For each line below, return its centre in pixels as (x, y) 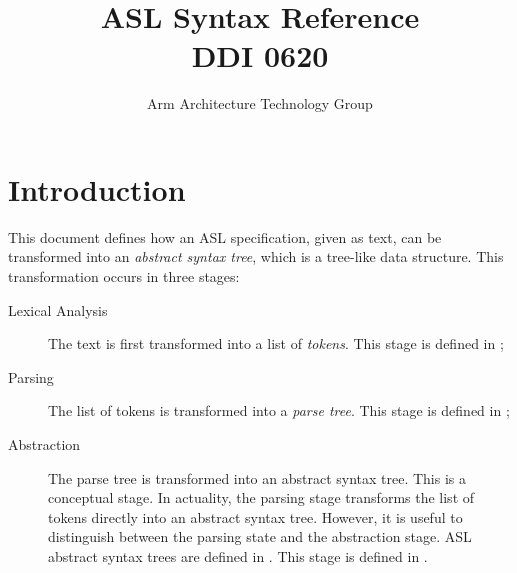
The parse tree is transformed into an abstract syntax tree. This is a (257, 477)
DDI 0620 (260, 55)
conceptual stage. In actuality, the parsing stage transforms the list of (261, 497)
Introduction (97, 188)
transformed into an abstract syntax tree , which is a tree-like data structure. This (256, 256)
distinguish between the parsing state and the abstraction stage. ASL (260, 536)
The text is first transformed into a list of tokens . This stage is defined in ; (276, 343)
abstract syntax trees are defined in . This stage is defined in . (238, 555)
